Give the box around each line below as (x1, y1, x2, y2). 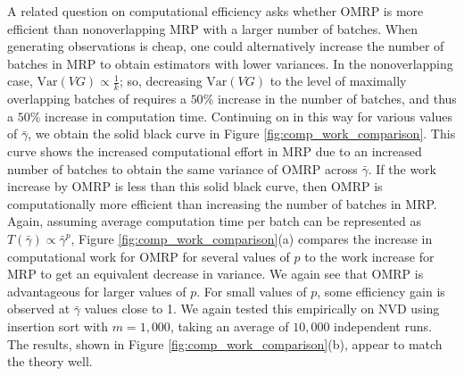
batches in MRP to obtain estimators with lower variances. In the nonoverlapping (7, 54, 453, 72)
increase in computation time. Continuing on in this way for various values (45, 106, 452, 125)
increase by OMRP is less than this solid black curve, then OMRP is (7, 177, 383, 196)
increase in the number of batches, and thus (217, 89, 457, 108)
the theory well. (7, 352, 93, 371)
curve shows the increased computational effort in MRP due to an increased (7, 141, 422, 160)
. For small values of (196, 281, 307, 300)
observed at (7, 299, 70, 318)
